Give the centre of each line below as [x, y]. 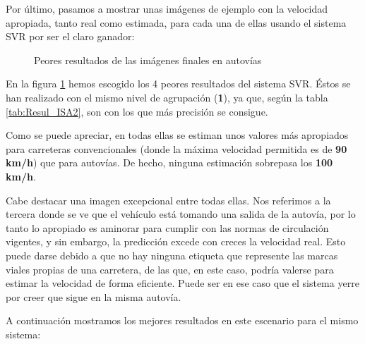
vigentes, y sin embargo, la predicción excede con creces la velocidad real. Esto [176, 241]
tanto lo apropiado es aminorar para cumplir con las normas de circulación [167, 227]
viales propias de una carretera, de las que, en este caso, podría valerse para [170, 269]
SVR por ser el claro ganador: [70, 36]
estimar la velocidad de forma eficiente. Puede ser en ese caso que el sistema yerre [182, 283]
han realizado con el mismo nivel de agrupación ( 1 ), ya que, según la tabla [167, 97]
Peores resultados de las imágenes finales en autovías [148, 60]
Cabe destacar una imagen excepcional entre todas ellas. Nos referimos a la [168, 200]
